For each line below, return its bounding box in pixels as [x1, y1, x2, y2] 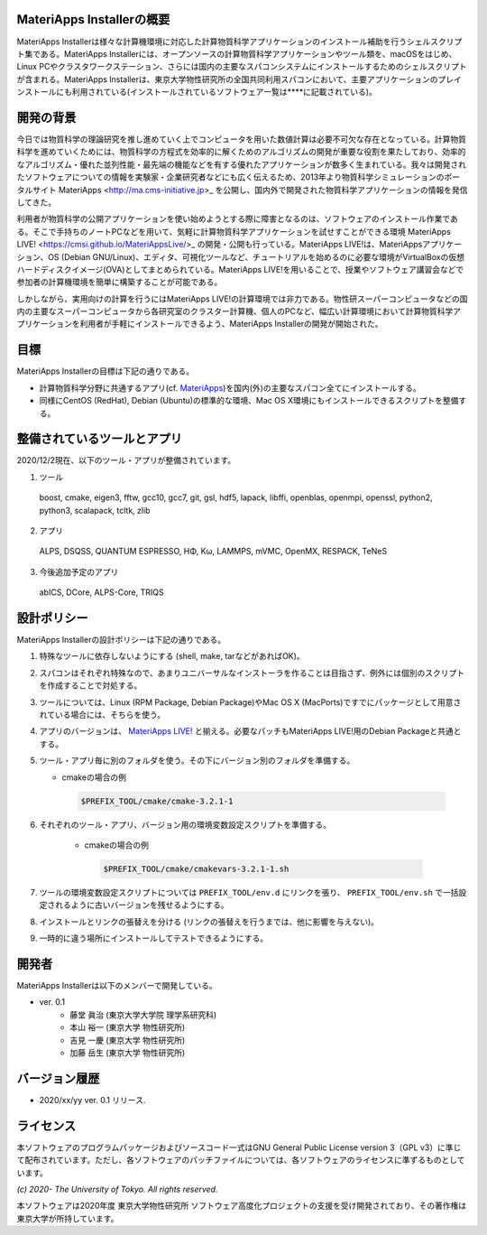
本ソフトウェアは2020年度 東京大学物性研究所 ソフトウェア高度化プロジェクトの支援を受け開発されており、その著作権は [16, 1201, 467, 1212]
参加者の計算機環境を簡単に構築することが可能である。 [16, 276, 223, 288]
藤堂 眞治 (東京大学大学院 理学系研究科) [69, 1009, 217, 1020]
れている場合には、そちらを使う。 [39, 710, 166, 720]
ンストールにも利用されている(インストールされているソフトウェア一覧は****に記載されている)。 [16, 87, 378, 97]
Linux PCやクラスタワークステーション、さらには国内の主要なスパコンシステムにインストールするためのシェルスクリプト [16, 61, 468, 72]
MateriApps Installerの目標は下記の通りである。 [16, 366, 195, 376]
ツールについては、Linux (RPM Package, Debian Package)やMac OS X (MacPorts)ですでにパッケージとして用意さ [39, 696, 462, 708]
